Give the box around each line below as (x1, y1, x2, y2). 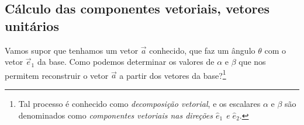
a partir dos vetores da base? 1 (119, 67, 226, 81)
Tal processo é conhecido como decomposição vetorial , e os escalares (18, 98, 261, 110)
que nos (239, 55, 266, 68)
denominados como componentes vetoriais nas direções (18, 109, 213, 121)
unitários (5, 16, 59, 34)
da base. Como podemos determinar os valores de (37, 55, 215, 68)
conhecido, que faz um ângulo (149, 44, 255, 56)
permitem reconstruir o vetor (5, 69, 109, 81)
